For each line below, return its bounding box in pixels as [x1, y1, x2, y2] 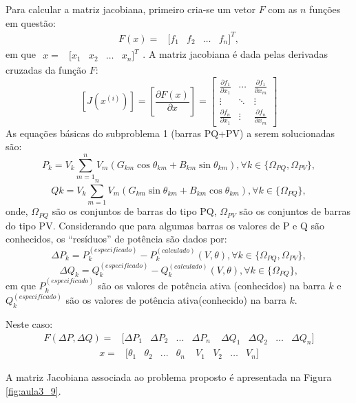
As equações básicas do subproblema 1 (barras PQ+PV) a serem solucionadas [6, 125, 335, 140]
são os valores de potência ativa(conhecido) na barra [65, 293, 286, 307]
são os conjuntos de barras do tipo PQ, [52, 204, 217, 218]
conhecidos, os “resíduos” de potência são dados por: [6, 231, 227, 246]
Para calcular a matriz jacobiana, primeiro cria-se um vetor [6, 2, 255, 16]
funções [309, 2, 341, 16]
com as [268, 2, 297, 16]
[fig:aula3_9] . [6, 384, 61, 398]
